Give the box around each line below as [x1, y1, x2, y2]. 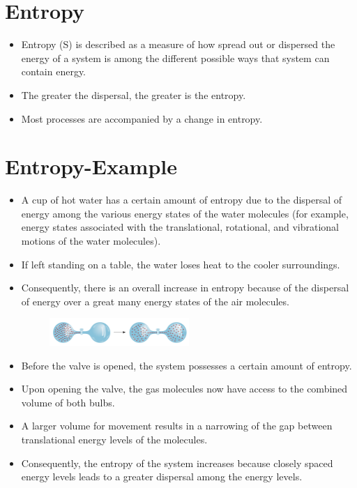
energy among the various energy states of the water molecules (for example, [21, 206, 349, 220]
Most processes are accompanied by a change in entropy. [21, 111, 263, 125]
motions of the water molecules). [21, 234, 161, 247]
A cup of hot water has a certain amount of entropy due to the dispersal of [21, 192, 342, 207]
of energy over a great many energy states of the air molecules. [21, 293, 289, 308]
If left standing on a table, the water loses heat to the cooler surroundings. [21, 257, 340, 271]
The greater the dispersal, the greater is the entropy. [21, 87, 246, 102]
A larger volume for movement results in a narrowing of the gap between [21, 418, 333, 433]
